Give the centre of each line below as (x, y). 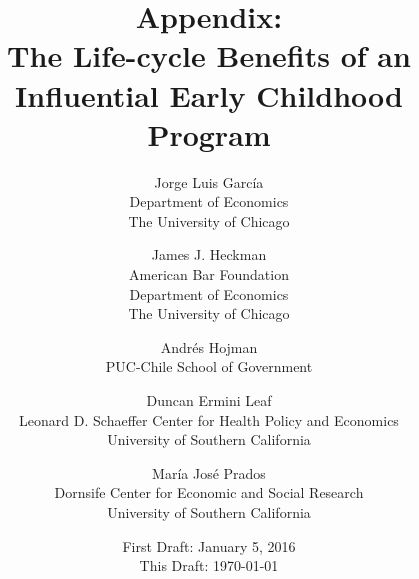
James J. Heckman (209, 254)
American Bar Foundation (209, 274)
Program (209, 133)
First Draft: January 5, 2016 (209, 545)
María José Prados (209, 472)
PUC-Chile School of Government (209, 366)
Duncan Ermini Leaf (209, 400)
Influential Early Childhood (209, 94)
